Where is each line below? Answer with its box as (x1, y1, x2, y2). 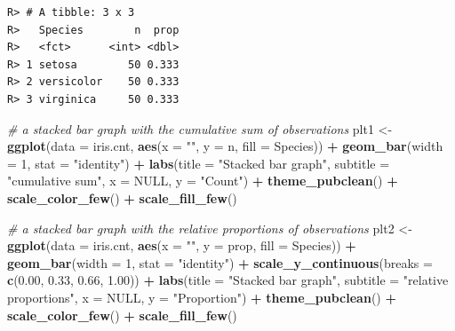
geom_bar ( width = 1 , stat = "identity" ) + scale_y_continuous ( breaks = (7, 253, 433, 272)
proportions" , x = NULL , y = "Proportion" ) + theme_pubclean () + (7, 288, 396, 306)
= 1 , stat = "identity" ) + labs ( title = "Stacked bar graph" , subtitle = (7, 154, 390, 172)
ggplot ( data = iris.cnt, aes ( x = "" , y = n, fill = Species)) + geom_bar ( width (7, 137, 443, 155)
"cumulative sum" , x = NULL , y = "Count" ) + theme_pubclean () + (7, 171, 398, 190)
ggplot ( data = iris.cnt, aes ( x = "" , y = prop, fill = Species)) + (7, 236, 356, 255)
